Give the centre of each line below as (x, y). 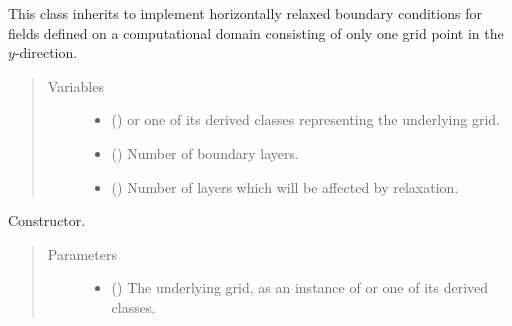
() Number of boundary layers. (205, 152)
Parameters (82, 253)
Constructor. (47, 220)
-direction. (46, 52)
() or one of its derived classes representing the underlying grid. (305, 119)
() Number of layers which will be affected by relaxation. (285, 186)
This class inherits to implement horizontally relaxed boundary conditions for (245, 13)
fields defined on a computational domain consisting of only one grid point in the (256, 32)
